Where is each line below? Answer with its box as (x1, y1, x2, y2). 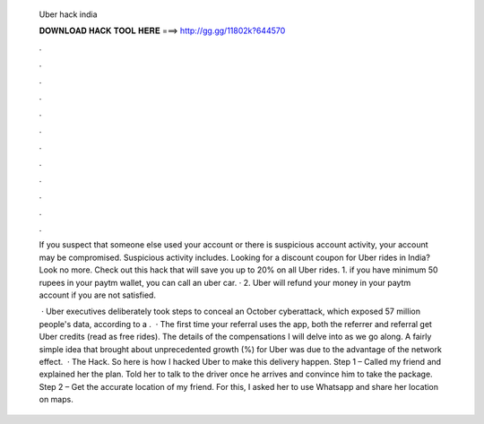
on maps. (39, 394, 73, 405)
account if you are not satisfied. (39, 290, 157, 300)
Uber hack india (39, 9, 98, 20)
